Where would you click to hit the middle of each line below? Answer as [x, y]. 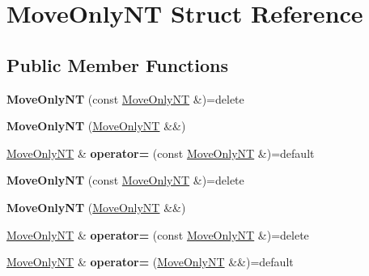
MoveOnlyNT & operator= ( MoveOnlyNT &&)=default [150, 262]
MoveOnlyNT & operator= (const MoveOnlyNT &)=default [161, 153]
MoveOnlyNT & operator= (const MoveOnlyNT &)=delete [158, 234]
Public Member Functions [117, 64]
